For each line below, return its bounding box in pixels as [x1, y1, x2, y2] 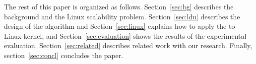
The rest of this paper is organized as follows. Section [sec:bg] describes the [4, 1, 234, 11]
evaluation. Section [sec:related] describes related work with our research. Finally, [4, 40, 253, 51]
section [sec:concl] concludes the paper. [4, 50, 124, 60]
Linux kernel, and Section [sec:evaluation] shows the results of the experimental [4, 30, 247, 41]
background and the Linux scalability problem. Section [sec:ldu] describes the [4, 11, 240, 21]
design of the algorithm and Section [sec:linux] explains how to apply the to [4, 21, 235, 31]
